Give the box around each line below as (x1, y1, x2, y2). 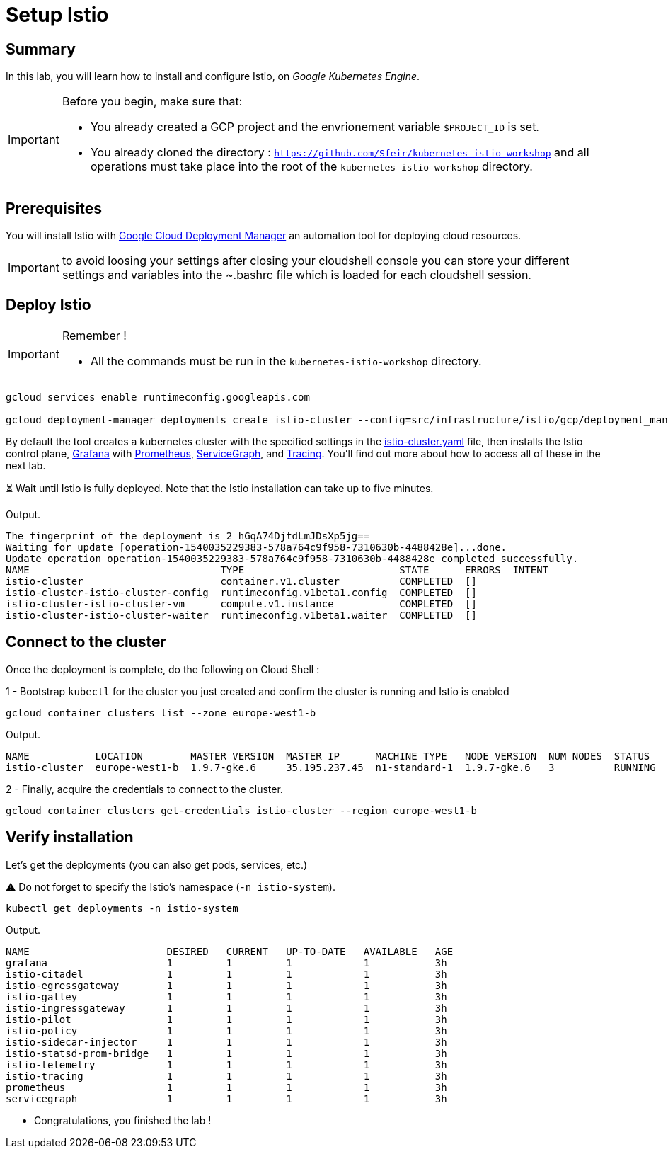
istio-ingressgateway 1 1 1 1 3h (6, 1002, 447, 1014)
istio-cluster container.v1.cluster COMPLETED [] (6, 575, 477, 587)
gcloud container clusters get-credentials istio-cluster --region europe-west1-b (6, 804, 477, 816)
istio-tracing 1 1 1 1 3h (6, 1070, 447, 1082)
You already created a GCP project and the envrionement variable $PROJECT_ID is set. (90, 120, 539, 135)
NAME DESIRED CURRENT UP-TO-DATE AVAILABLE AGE (6, 945, 454, 957)
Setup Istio (6, 3, 109, 27)
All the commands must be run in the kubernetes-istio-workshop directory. (90, 353, 482, 368)
